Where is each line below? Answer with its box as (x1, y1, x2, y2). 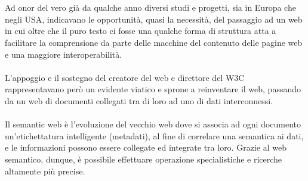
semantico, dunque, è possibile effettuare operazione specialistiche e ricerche (5, 152, 282, 165)
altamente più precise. (5, 164, 85, 177)
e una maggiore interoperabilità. (5, 48, 122, 60)
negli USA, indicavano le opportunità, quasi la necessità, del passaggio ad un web (5, 13, 303, 25)
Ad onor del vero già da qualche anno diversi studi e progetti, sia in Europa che (5, 1, 296, 14)
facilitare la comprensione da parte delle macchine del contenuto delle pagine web (5, 36, 303, 48)
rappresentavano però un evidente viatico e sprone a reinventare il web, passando (5, 83, 301, 95)
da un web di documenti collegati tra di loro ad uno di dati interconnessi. (5, 94, 273, 107)
